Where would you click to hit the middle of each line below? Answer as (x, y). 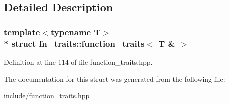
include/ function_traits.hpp (47, 95)
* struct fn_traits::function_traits (74, 43)
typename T (76, 32)
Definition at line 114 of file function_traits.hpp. (78, 61)
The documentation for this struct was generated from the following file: (115, 78)
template (22, 32)
